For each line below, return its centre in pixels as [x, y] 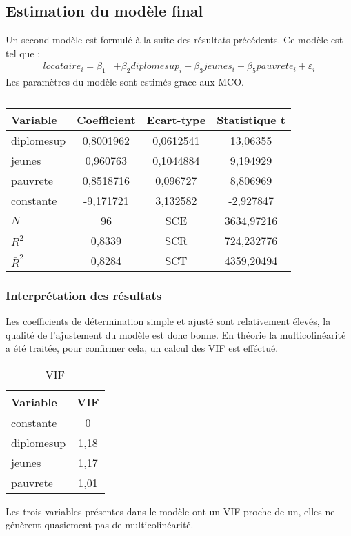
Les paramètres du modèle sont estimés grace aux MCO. [125, 82]
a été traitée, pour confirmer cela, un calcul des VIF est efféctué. [142, 348]
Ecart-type [176, 119]
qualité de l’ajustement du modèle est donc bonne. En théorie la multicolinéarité [176, 334]
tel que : [23, 53]
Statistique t [251, 119]
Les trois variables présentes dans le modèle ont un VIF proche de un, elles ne [170, 511]
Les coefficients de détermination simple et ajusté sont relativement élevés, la [168, 321]
